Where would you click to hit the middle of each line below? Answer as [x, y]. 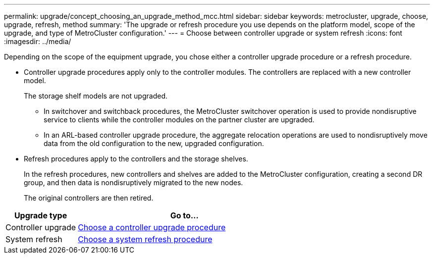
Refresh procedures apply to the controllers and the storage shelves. [136, 159]
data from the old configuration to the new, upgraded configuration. [154, 143]
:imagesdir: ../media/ [38, 41]
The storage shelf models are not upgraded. [96, 96]
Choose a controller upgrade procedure [152, 227]
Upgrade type [41, 215]
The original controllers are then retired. [89, 198]
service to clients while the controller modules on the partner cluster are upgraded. [179, 120]
